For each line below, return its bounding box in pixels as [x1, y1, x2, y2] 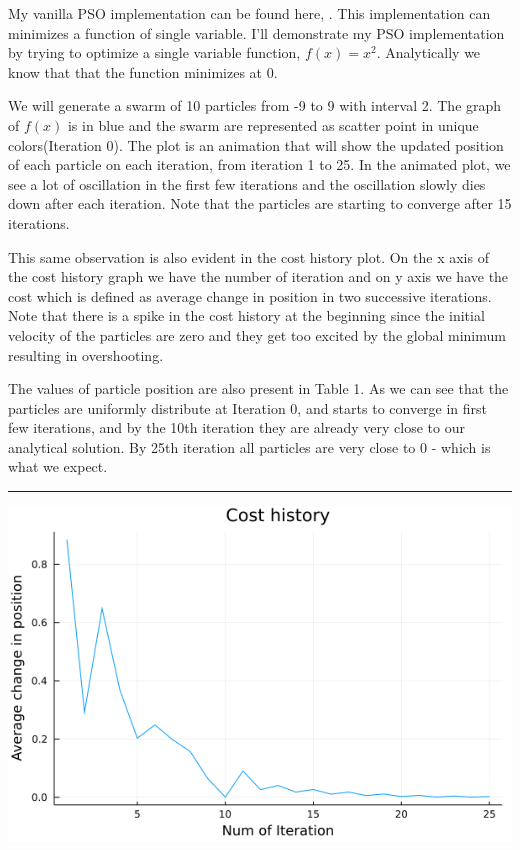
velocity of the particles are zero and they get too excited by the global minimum [8, 324, 506, 345]
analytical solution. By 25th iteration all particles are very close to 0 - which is [8, 436, 491, 457]
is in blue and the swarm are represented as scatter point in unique [67, 114, 479, 135]
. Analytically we [376, 42, 481, 63]
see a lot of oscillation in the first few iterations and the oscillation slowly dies [8, 173, 486, 194]
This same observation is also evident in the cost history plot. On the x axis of [8, 246, 489, 267]
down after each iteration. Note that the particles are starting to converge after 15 [8, 193, 512, 214]
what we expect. [8, 456, 108, 477]
